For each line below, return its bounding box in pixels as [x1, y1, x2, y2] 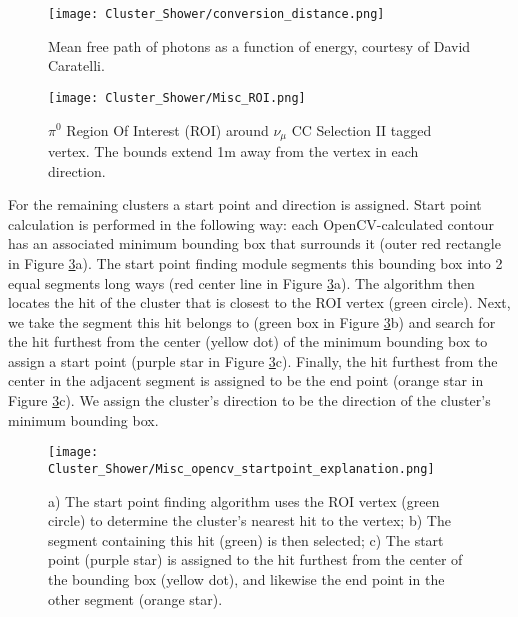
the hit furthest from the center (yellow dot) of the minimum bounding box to [8, 331, 488, 352]
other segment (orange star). [48, 588, 223, 609]
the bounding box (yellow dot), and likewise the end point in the [48, 568, 445, 589]
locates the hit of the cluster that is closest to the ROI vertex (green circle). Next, [8, 292, 511, 313]
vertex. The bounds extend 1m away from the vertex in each [48, 140, 419, 161]
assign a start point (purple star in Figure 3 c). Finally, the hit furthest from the [8, 350, 498, 371]
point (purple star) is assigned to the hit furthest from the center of [48, 549, 463, 570]
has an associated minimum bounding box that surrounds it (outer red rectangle [8, 233, 501, 254]
